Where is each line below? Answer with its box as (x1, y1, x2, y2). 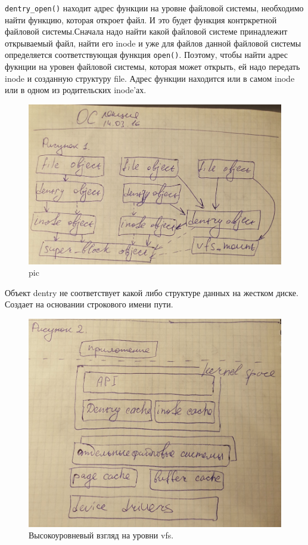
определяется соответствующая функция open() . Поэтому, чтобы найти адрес (5, 48, 288, 61)
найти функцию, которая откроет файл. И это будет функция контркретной (5, 13, 277, 26)
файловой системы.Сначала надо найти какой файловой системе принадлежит (5, 25, 288, 38)
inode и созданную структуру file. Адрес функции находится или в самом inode (5, 72, 295, 84)
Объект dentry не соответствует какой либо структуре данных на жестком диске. (5, 286, 298, 298)
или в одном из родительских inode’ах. (5, 84, 147, 96)
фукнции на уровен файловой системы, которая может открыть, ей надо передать (5, 60, 300, 73)
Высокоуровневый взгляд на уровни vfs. (29, 529, 174, 541)
